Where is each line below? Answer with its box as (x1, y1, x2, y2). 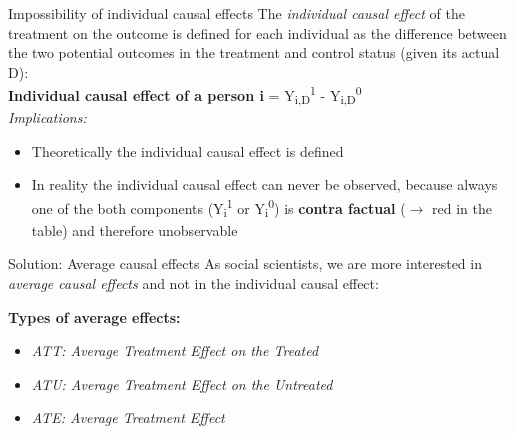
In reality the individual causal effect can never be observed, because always (31, 174, 498, 195)
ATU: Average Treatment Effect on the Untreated (31, 373, 333, 394)
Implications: (8, 107, 87, 128)
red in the (431, 197, 492, 218)
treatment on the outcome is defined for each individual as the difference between (8, 22, 507, 43)
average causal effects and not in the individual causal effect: (8, 272, 379, 293)
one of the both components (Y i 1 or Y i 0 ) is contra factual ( (31, 194, 406, 221)
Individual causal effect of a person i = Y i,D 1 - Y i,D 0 (8, 82, 362, 108)
